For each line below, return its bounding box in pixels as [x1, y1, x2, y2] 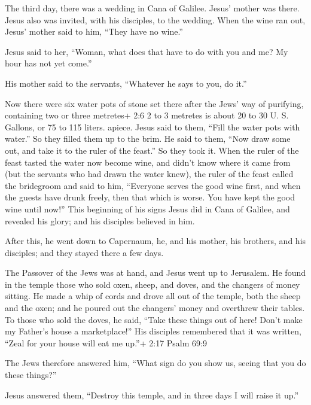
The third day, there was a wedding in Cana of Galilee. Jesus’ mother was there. [5, 2, 300, 14]
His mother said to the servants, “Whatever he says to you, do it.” [5, 77, 247, 89]
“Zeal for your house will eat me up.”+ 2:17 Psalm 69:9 [5, 336, 207, 349]
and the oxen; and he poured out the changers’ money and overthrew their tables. [5, 302, 305, 314]
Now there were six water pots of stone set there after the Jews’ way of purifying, [5, 97, 304, 109]
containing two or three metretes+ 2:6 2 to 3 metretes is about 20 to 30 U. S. [5, 109, 289, 121]
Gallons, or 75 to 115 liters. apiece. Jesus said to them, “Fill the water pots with [5, 120, 300, 133]
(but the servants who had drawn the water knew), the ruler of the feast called [5, 168, 294, 180]
